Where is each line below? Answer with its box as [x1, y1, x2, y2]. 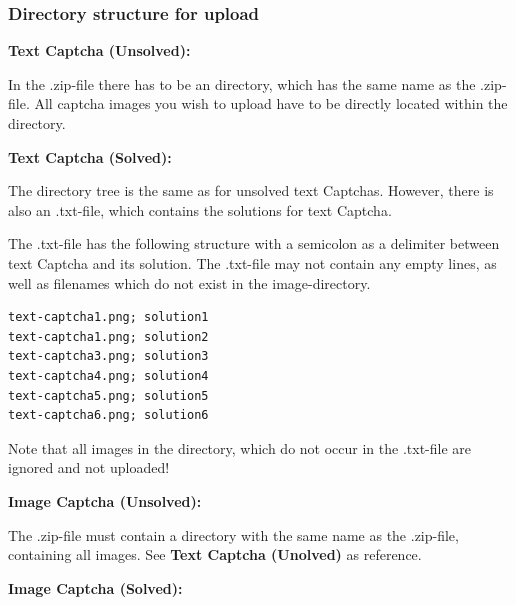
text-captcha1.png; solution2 [8, 329, 209, 344]
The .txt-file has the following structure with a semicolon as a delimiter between [8, 233, 500, 254]
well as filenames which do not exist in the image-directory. [8, 272, 371, 293]
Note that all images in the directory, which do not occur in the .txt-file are [8, 437, 472, 458]
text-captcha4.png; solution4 [8, 368, 209, 383]
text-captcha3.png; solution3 [8, 349, 209, 364]
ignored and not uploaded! [8, 457, 170, 478]
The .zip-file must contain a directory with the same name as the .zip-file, [8, 524, 459, 545]
